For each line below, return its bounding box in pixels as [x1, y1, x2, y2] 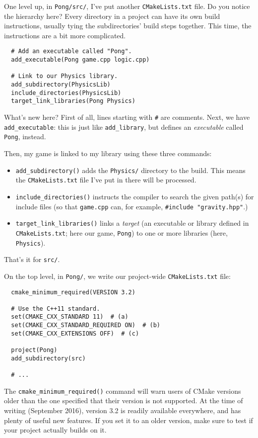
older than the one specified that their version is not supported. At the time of [4, 395, 243, 406]
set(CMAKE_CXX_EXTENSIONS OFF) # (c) [11, 330, 139, 337]
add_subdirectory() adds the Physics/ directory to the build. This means [15, 165, 246, 175]
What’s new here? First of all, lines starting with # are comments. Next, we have [4, 112, 250, 122]
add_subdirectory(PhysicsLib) [11, 81, 111, 88]
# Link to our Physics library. [11, 73, 118, 80]
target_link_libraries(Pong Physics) [11, 97, 135, 105]
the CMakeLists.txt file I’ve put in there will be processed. [15, 175, 196, 185]
